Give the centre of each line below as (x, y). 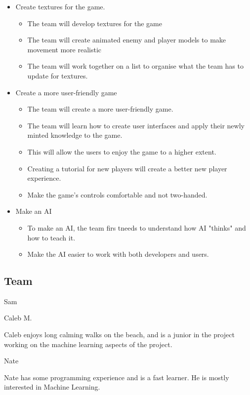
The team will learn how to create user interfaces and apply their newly (136, 125)
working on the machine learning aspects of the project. (88, 344)
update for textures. (58, 75)
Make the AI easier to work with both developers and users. (118, 254)
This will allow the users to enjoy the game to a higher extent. (122, 151)
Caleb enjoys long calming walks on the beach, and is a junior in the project (119, 335)
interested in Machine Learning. (52, 387)
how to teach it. (51, 237)
